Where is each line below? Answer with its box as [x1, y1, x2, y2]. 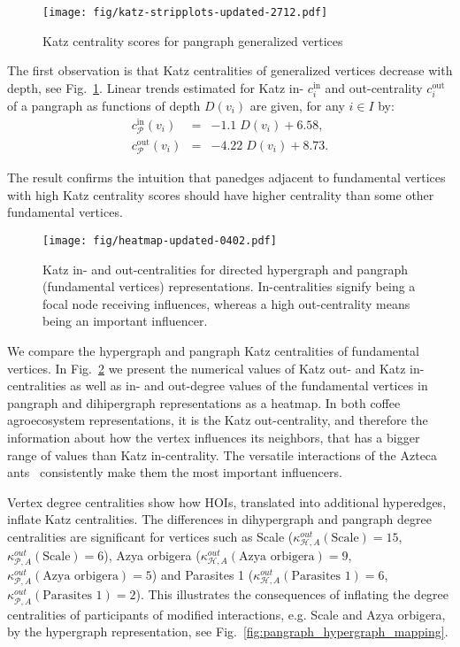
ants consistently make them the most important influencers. [7, 463, 342, 481]
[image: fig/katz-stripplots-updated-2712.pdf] [42, 6, 328, 19]
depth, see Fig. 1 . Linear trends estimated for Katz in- [7, 78, 304, 96]
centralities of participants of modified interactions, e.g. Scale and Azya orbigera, [7, 605, 446, 623]
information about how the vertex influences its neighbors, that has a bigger [7, 427, 420, 446]
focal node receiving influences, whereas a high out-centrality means [42, 294, 410, 312]
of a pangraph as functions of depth [7, 96, 201, 114]
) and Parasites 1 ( [151, 566, 254, 584]
